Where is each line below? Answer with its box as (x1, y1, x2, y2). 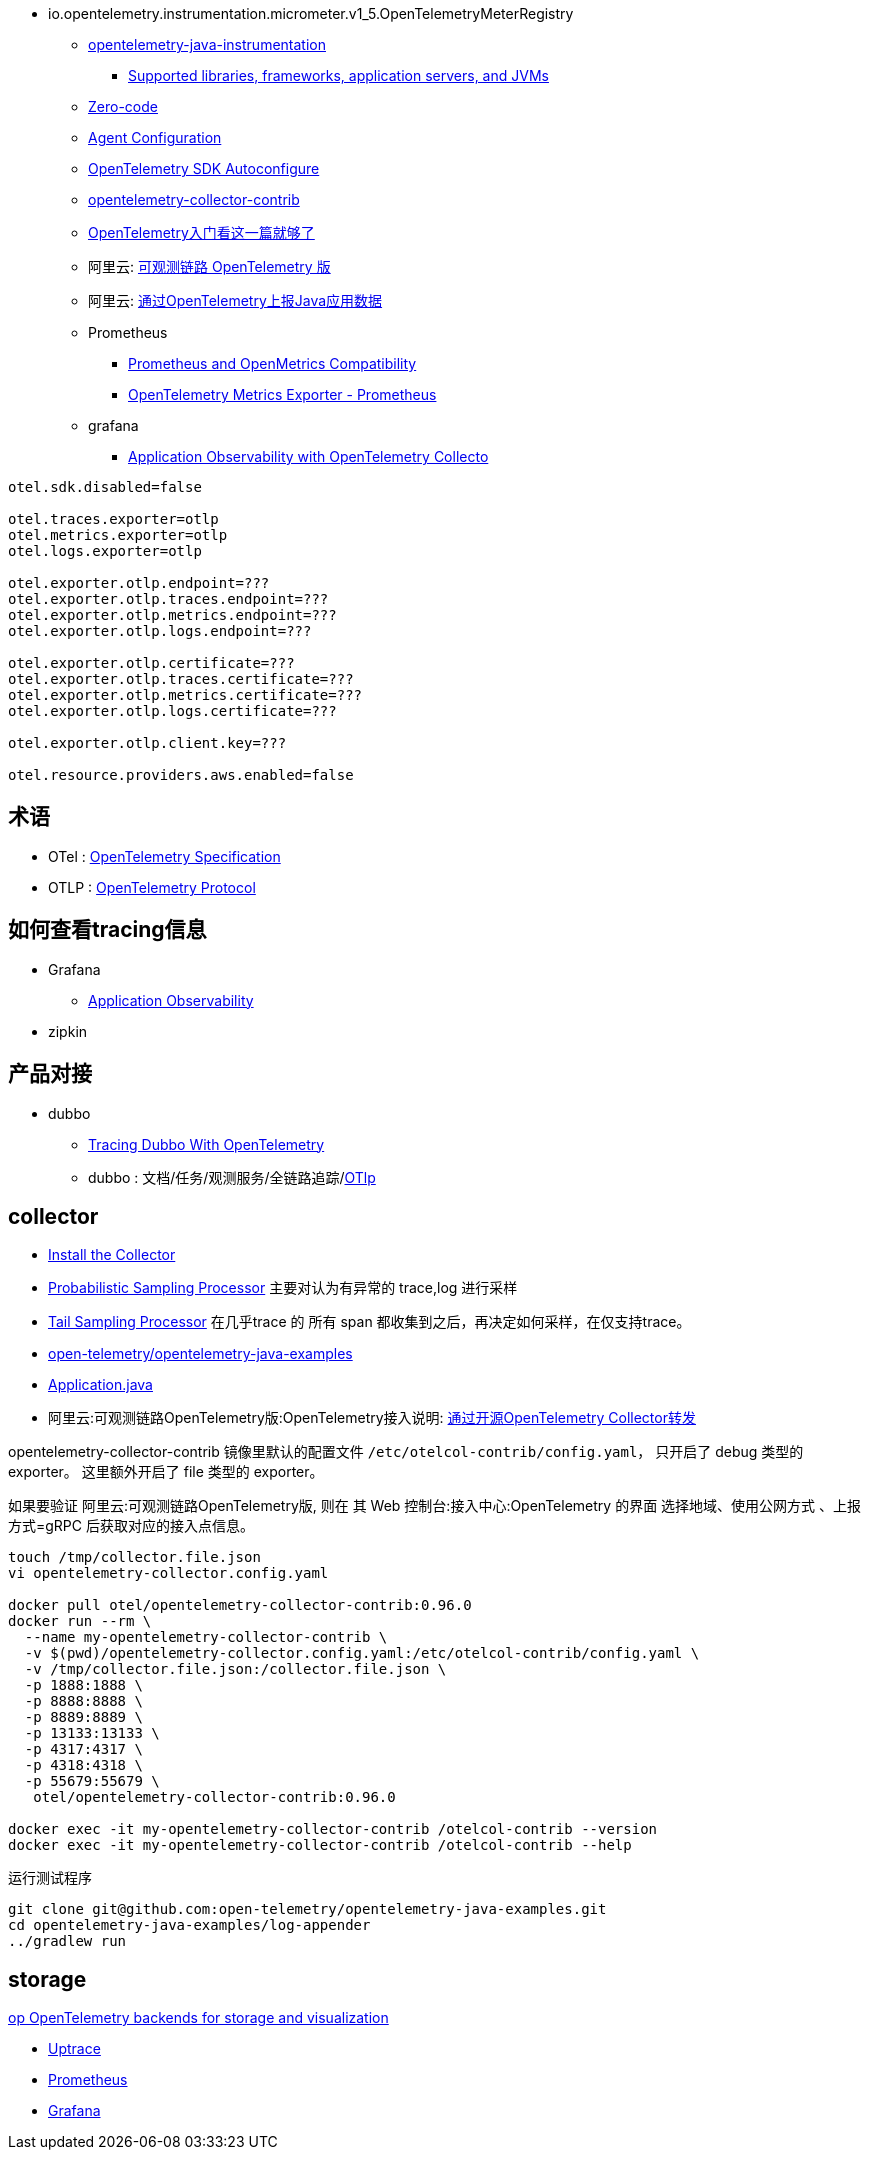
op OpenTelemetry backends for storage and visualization (8, 2009, 389, 2027)
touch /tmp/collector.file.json (8, 1549, 261, 1566)
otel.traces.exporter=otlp (8, 511, 219, 527)
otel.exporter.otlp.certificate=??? (8, 655, 295, 671)
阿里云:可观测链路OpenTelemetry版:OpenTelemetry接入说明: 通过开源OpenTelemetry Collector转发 (48, 1409, 696, 1427)
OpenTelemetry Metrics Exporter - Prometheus (128, 386, 437, 403)
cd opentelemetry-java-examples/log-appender (8, 1917, 371, 1934)
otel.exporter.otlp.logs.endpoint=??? (8, 623, 312, 639)
